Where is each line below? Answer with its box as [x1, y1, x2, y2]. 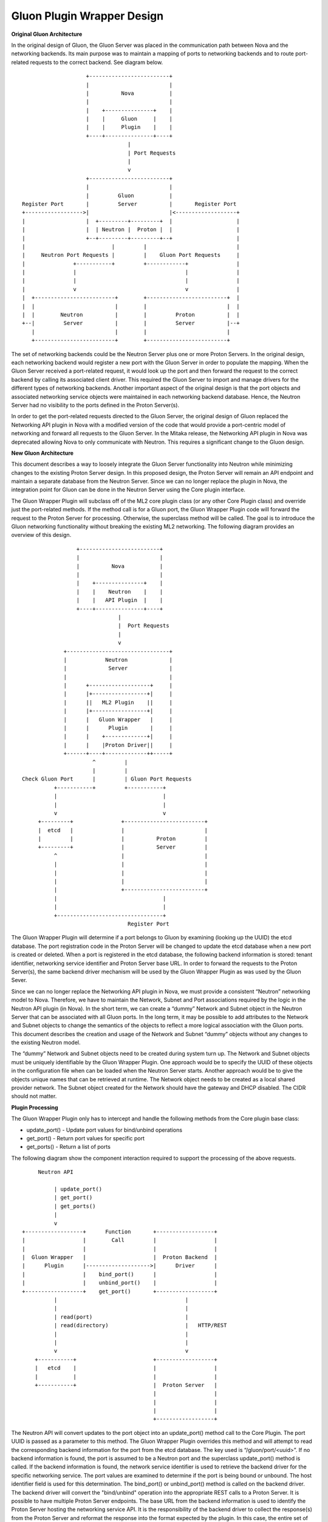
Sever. [11, 977, 27, 984]
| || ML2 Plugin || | [63, 699, 173, 706]
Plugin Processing [11, 1104, 58, 1111]
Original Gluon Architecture [11, 30, 83, 38]
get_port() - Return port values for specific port [26, 1134, 145, 1141]
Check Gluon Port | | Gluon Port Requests [22, 776, 192, 782]
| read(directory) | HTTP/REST [53, 1322, 227, 1329]
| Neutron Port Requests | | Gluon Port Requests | [22, 251, 240, 259]
